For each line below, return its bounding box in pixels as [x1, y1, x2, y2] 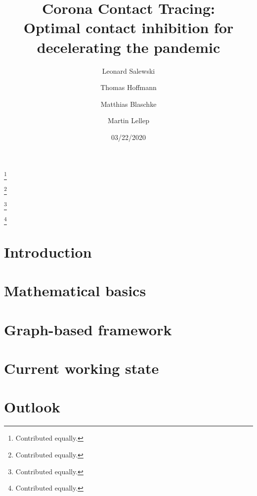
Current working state [4, 358, 159, 378]
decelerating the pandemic [37, 37, 220, 57]
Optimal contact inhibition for [23, 17, 234, 38]
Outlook [4, 397, 60, 417]
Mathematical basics [4, 280, 146, 301]
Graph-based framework [4, 319, 172, 339]
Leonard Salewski [102, 65, 155, 76]
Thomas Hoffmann [100, 82, 157, 92]
